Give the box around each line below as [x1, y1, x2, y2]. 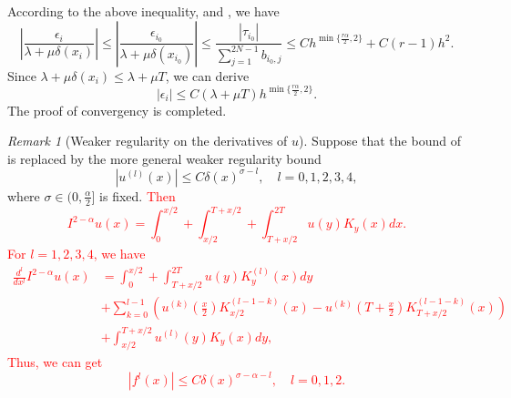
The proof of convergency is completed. [7, 100, 227, 119]
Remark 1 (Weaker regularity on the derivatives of [7, 131, 288, 150]
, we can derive [165, 66, 250, 85]
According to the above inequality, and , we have [7, 2, 280, 20]
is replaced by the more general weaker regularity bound [7, 148, 322, 168]
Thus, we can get [7, 352, 103, 372]
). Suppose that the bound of [299, 131, 461, 150]
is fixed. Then [99, 186, 176, 205]
